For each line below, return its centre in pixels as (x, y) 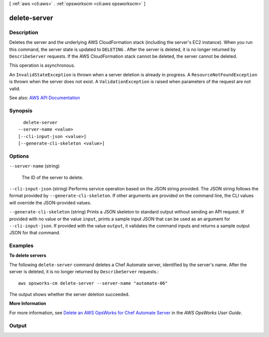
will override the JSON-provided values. (50, 202)
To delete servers (28, 255)
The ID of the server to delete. (53, 177)
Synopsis (21, 111)
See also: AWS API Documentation (45, 98)
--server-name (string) (34, 166)
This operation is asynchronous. (42, 65)
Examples (21, 246)
